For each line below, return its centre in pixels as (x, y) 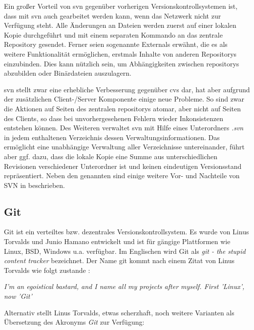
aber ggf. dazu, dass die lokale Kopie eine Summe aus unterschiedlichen (111, 156)
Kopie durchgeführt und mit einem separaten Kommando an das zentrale (113, 34)
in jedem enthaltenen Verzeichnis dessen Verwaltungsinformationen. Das (112, 137)
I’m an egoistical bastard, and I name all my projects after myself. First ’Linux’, (124, 286)
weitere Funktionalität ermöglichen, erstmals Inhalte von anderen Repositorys (120, 53)
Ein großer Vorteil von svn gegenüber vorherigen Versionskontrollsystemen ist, (121, 6)
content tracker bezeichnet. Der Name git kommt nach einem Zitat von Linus (119, 260)
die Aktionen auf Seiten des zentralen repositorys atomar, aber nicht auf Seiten (123, 108)
